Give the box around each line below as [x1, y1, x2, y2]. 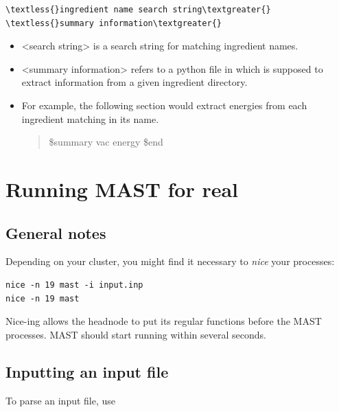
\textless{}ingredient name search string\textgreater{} [5, 5, 271, 14]
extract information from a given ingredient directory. [21, 75, 248, 89]
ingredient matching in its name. [21, 111, 159, 126]
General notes [5, 222, 106, 243]
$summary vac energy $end [49, 135, 163, 149]
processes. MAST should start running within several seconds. [5, 327, 266, 341]
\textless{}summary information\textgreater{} [5, 18, 222, 28]
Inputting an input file [5, 360, 169, 382]
